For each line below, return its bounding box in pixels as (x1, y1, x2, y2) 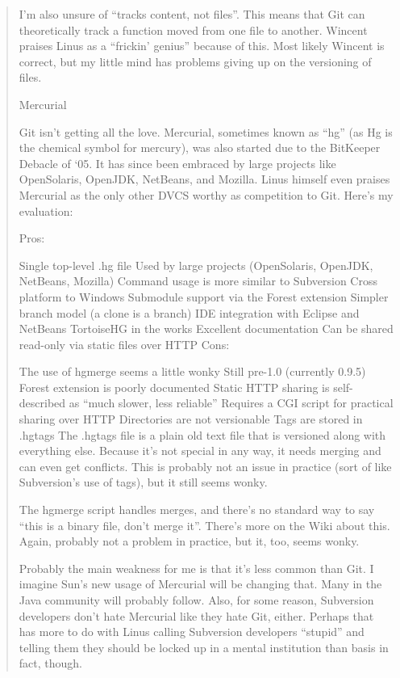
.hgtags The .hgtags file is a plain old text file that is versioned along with (19, 426, 386, 443)
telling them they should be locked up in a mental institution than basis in (19, 638, 389, 655)
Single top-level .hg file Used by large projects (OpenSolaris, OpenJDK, (19, 256, 373, 273)
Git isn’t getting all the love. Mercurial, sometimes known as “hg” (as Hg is (19, 123, 393, 140)
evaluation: (19, 202, 73, 219)
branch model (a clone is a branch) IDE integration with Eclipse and (19, 304, 360, 321)
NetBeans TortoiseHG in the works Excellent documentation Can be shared (19, 320, 394, 337)
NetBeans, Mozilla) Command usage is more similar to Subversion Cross (19, 272, 377, 289)
